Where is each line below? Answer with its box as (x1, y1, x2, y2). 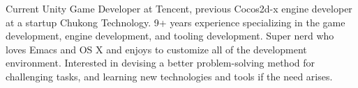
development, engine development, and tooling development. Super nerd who (6, 28, 334, 43)
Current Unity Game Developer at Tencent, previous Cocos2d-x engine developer (6, 1, 352, 15)
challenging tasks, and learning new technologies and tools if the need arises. (6, 69, 333, 83)
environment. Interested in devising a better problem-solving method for (6, 55, 315, 70)
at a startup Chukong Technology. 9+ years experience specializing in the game (6, 15, 345, 29)
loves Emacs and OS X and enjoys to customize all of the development (6, 42, 307, 56)
